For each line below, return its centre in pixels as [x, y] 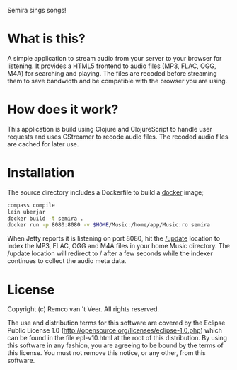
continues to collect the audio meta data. [67, 261]
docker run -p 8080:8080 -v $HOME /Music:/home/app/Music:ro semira [109, 225]
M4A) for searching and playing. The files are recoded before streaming [112, 73]
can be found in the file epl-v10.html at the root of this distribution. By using [117, 338]
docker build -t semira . [45, 219]
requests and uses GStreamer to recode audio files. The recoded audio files [118, 137]
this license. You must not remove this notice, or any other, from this [107, 353]
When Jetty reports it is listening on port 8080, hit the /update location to [114, 238]
